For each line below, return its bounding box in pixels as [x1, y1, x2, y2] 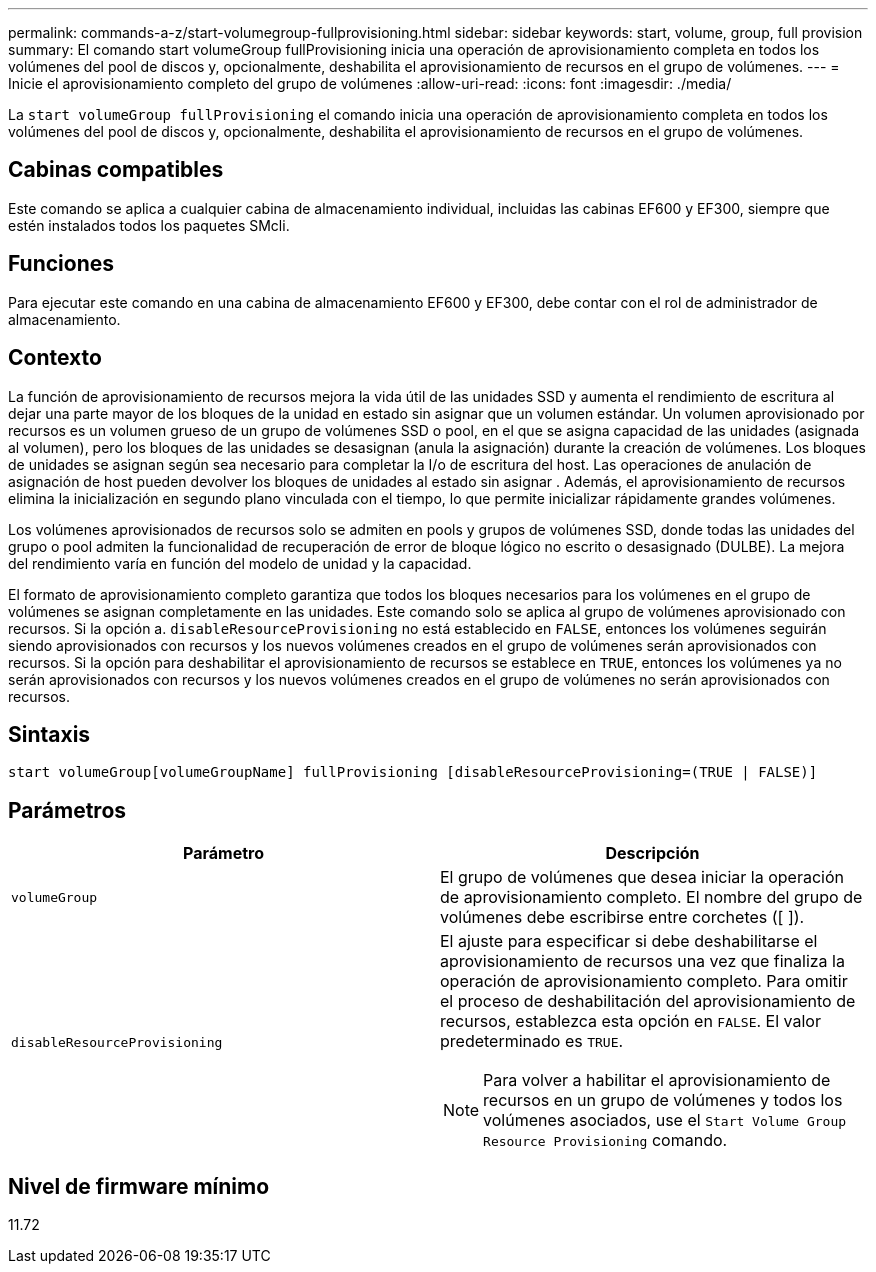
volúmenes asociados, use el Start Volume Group [483, 1110, 847, 1131]
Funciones [8, 251, 115, 277]
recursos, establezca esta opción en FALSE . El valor [440, 1011, 821, 1032]
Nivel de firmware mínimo [8, 1173, 270, 1199]
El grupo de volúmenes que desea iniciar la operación [440, 867, 844, 888]
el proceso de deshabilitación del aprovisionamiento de [440, 991, 856, 1012]
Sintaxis [8, 721, 91, 747]
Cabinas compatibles [8, 157, 224, 183]
